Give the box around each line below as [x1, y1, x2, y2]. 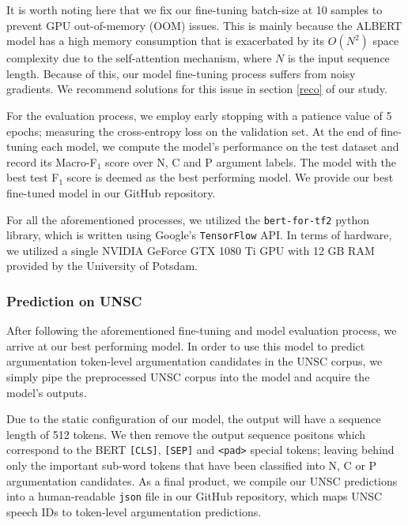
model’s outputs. [6, 384, 87, 400]
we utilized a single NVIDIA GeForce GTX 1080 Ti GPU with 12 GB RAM [6, 242, 375, 258]
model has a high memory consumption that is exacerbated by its [6, 32, 325, 49]
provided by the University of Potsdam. [6, 257, 198, 274]
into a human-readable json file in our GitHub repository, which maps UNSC [6, 488, 383, 504]
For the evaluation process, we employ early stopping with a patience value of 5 [6, 107, 392, 123]
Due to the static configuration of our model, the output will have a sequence [6, 411, 381, 427]
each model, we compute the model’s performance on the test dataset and [41, 138, 399, 155]
